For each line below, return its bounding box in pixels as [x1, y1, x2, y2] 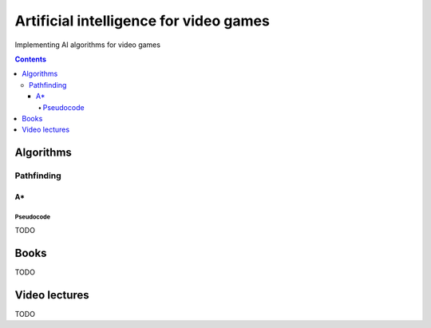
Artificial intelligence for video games [14, 12, 271, 30]
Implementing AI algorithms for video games [14, 40, 161, 49]
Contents [14, 54, 47, 64]
